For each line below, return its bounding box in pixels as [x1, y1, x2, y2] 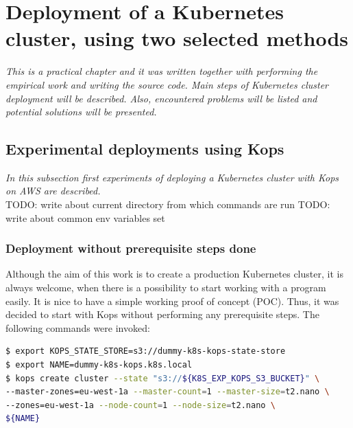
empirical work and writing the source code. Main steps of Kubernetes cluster [5, 77, 328, 91]
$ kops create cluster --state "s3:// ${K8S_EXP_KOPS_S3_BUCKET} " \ [5, 373, 320, 383]
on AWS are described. [5, 183, 101, 198]
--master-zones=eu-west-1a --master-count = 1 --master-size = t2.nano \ [5, 387, 330, 397]
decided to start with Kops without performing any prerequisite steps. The [5, 307, 319, 322]
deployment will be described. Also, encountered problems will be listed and [5, 91, 317, 105]
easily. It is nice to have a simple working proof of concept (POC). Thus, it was [5, 293, 339, 308]
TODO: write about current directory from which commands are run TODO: [5, 197, 330, 212]
